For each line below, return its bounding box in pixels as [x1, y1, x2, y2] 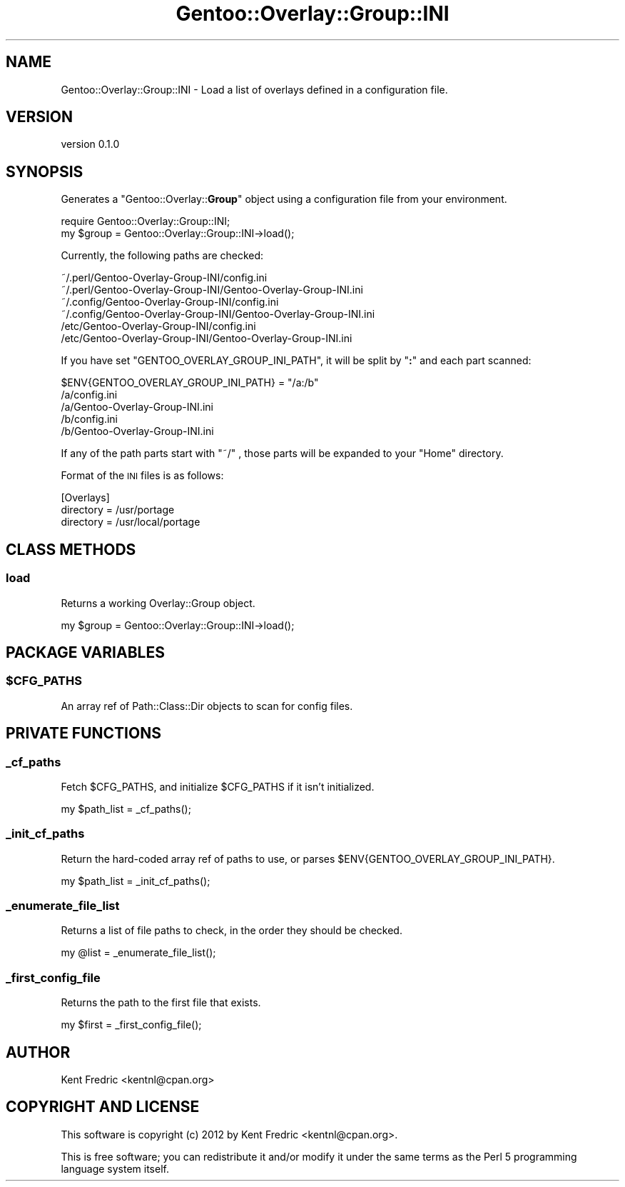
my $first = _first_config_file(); [61, 1018, 202, 1031]
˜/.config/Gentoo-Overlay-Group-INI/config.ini [61, 296, 279, 309]
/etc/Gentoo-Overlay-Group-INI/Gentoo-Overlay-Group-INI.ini [61, 332, 352, 345]
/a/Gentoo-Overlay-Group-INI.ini [61, 401, 213, 414]
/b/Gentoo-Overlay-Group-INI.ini [61, 425, 214, 438]
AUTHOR [6, 1043, 71, 1061]
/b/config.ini [61, 413, 118, 426]
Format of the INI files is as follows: [61, 469, 224, 482]
